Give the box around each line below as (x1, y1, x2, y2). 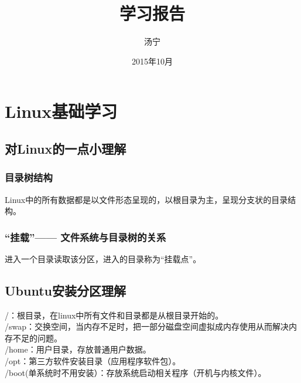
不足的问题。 (12, 331, 62, 344)
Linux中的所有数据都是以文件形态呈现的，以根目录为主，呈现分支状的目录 (5, 193, 288, 205)
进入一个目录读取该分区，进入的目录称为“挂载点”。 (5, 252, 201, 265)
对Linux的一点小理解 (5, 139, 126, 157)
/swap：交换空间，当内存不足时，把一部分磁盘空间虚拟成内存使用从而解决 (5, 320, 289, 333)
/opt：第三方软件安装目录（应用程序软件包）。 (5, 355, 181, 367)
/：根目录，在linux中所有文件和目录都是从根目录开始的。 (5, 309, 224, 321)
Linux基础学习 (5, 99, 118, 123)
